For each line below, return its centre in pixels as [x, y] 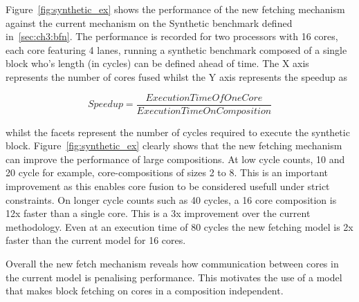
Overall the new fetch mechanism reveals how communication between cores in [172, 263]
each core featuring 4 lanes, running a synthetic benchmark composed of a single [176, 49]
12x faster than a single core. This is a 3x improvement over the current [158, 213]
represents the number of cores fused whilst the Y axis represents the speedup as [177, 76]
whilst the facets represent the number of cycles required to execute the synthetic [178, 132]
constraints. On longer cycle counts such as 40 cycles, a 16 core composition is [171, 199]
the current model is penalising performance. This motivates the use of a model [174, 277]
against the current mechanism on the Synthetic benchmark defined [149, 22]
